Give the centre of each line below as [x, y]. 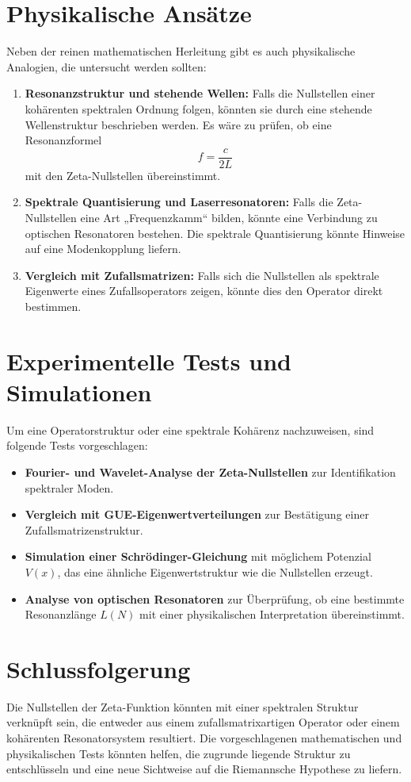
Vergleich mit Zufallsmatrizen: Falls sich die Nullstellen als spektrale [202, 275]
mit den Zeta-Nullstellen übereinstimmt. [123, 175]
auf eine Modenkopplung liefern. [103, 249]
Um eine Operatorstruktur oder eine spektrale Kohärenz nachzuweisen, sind [190, 429]
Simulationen [79, 391]
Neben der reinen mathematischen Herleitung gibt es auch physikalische [181, 51]
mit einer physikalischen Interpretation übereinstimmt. [272, 614]
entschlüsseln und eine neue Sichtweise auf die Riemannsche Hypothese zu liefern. [204, 769]
